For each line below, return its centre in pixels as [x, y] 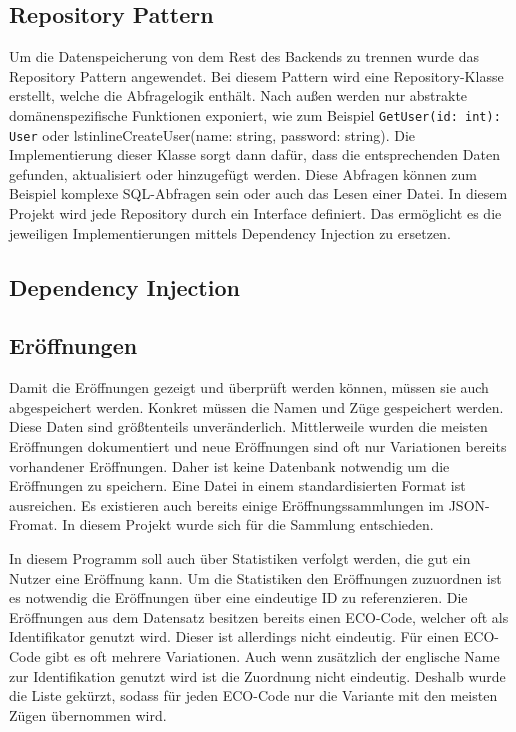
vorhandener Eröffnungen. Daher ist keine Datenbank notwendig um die [229, 465]
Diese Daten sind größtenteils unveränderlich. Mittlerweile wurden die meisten [248, 426]
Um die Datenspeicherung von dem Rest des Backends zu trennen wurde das [244, 56]
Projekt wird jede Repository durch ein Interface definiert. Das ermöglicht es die [255, 213]
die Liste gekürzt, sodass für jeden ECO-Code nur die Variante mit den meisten [253, 695]
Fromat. [33, 524]
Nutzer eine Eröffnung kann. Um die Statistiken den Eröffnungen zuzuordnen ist [255, 577]
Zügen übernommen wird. [88, 714]
